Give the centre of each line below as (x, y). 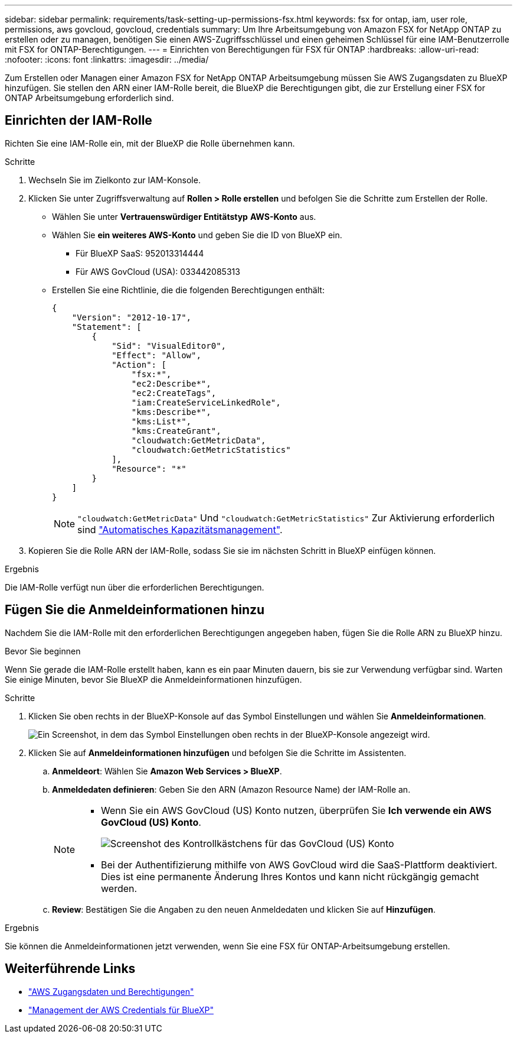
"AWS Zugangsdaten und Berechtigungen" (111, 991)
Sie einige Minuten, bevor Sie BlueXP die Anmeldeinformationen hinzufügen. (153, 679)
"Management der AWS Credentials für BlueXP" (121, 1010)
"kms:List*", (161, 421)
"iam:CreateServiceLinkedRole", (206, 402)
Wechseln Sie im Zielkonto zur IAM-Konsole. (114, 180)
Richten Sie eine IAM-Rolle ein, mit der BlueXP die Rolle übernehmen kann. (150, 143)
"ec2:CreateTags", (174, 393)
